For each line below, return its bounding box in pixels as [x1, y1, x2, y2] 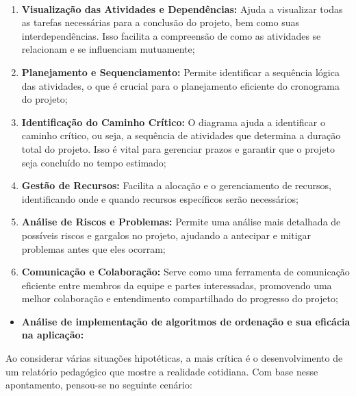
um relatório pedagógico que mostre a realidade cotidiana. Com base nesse [5, 364, 318, 378]
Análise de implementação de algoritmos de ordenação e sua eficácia [21, 314, 351, 328]
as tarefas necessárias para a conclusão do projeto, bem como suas [21, 15, 299, 29]
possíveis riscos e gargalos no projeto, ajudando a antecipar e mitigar [21, 227, 311, 242]
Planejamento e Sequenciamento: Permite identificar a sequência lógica [21, 64, 340, 79]
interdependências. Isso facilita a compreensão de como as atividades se [21, 28, 321, 42]
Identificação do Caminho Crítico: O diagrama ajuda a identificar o [21, 114, 325, 129]
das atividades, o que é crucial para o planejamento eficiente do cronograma [21, 78, 340, 92]
